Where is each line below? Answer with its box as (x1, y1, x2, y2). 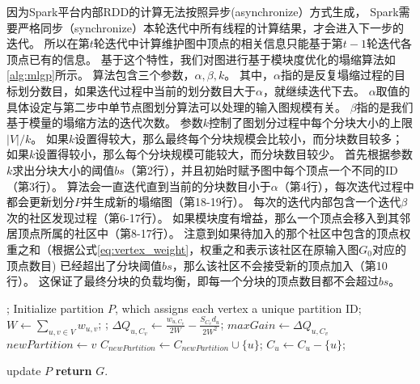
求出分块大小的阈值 (12, 161, 115, 178)
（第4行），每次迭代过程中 (278, 177, 414, 194)
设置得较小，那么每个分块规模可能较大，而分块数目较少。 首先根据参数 (35, 146, 413, 162)
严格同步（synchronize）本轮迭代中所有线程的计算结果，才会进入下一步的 (17, 19, 404, 36)
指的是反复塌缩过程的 (280, 66, 394, 83)
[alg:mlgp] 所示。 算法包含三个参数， (6, 66, 195, 83)
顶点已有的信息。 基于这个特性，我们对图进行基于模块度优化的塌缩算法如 (6, 50, 396, 67)
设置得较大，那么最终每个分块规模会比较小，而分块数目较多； (74, 129, 404, 146)
